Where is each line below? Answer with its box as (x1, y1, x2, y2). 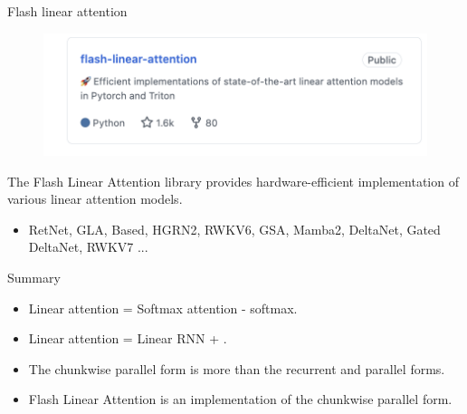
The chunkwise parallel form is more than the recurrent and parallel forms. (28, 359, 445, 378)
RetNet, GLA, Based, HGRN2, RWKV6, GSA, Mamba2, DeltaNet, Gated (28, 219, 441, 238)
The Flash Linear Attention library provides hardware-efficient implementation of (7, 171, 459, 190)
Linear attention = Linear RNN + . (28, 329, 227, 348)
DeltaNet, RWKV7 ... (28, 237, 148, 256)
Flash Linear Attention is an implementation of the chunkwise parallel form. (28, 390, 453, 409)
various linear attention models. (7, 189, 183, 208)
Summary (7, 267, 61, 286)
